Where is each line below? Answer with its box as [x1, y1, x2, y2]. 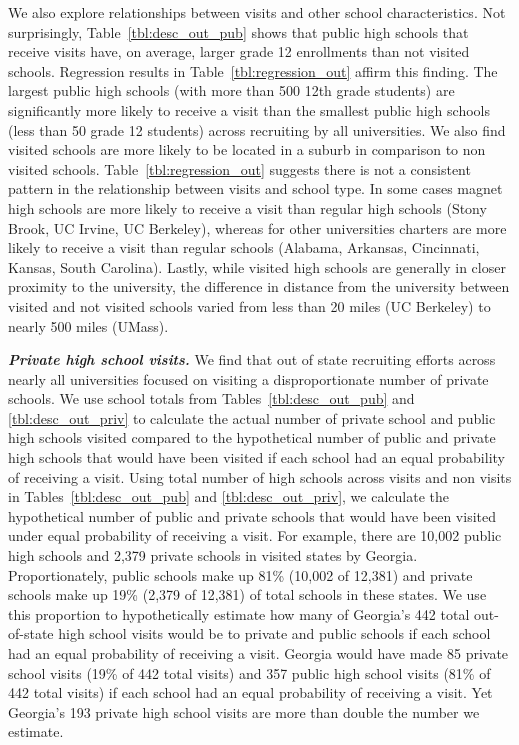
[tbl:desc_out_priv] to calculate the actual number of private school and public [8, 407, 496, 428]
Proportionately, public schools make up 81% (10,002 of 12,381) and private [8, 564, 473, 585]
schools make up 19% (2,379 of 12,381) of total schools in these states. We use [8, 584, 487, 605]
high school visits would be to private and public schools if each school [58, 623, 491, 644]
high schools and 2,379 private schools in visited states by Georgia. [8, 545, 418, 566]
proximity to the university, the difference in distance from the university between [8, 276, 510, 297]
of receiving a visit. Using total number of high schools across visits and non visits [8, 466, 512, 487]
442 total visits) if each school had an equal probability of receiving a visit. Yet [8, 682, 493, 703]
